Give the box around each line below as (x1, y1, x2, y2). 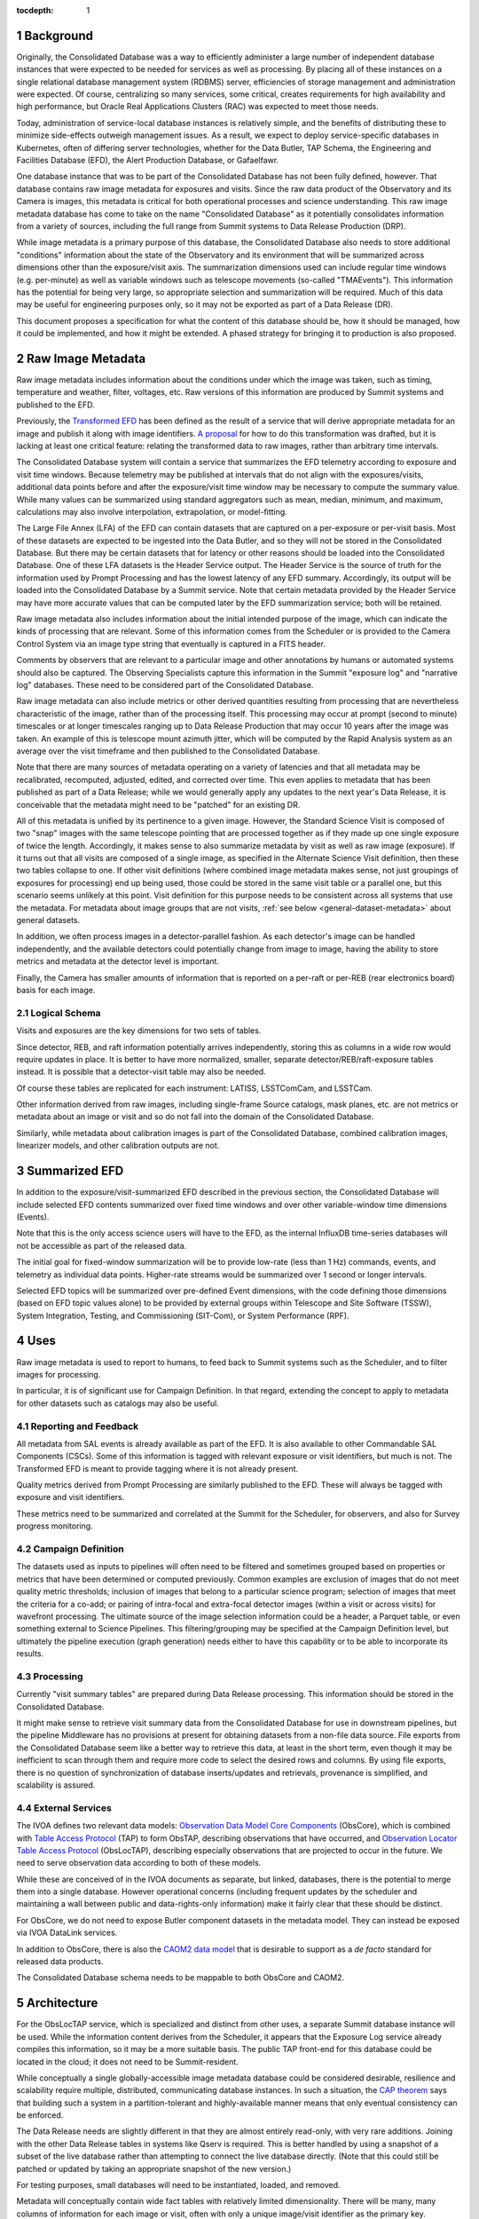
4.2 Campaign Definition (16, 1543, 124, 1555)
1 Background (16, 28, 93, 43)
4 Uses (16, 1333, 57, 1348)
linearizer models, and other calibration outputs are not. (16, 1141, 220, 1151)
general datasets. (16, 915, 81, 926)
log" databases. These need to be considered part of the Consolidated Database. (16, 680, 314, 690)
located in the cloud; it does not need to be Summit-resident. (16, 2056, 239, 2067)
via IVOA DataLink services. (16, 1927, 118, 1939)
